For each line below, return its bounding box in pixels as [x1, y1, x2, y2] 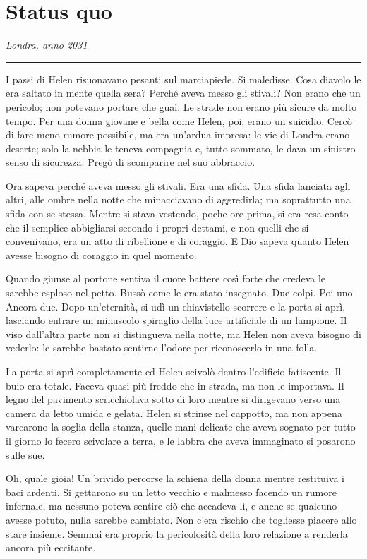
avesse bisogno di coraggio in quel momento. [6, 247, 197, 262]
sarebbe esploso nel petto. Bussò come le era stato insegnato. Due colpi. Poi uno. [6, 285, 356, 300]
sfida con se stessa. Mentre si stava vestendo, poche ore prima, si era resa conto [6, 206, 349, 221]
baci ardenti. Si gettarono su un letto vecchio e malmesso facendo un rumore [6, 484, 337, 499]
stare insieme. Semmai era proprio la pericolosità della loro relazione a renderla [6, 526, 348, 541]
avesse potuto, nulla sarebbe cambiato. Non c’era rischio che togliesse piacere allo [6, 512, 357, 527]
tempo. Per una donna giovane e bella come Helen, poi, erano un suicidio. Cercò [6, 113, 352, 128]
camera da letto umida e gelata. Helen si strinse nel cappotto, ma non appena [6, 405, 342, 420]
